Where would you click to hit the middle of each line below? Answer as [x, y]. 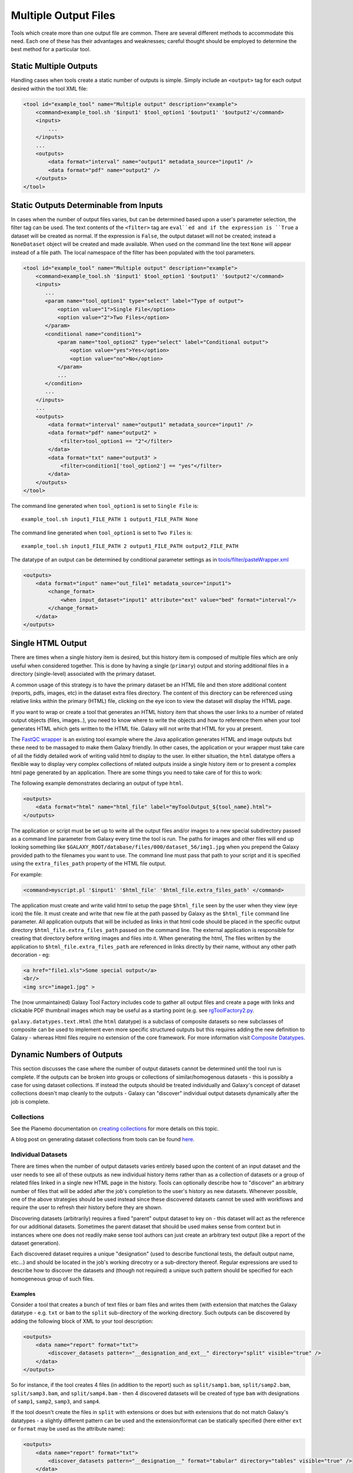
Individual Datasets [39, 1155]
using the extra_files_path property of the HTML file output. [89, 864]
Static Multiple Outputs [54, 66]
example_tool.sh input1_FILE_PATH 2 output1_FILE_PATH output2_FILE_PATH [130, 546]
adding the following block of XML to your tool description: [82, 1321]
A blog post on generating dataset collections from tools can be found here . [103, 1140]
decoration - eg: [30, 955]
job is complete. [30, 1101]
